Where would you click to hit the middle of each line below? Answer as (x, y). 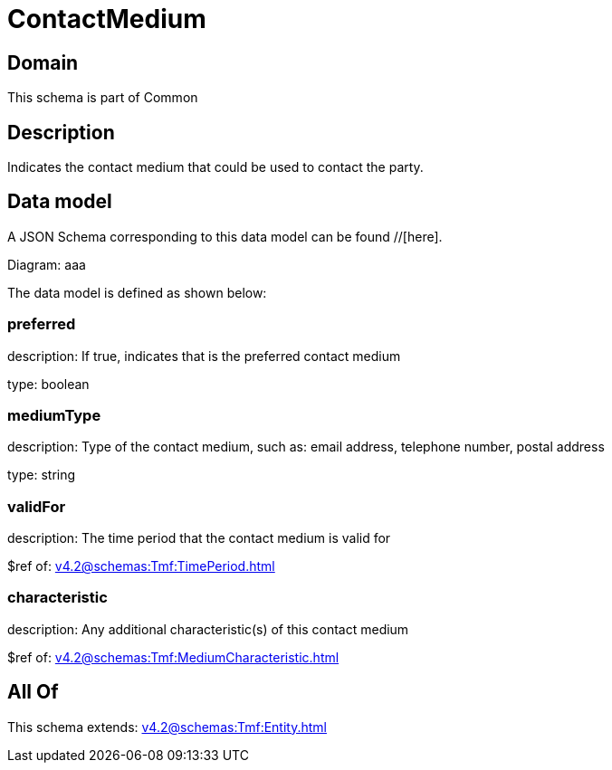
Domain (43, 62)
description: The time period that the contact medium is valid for (199, 538)
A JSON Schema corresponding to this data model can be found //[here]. (225, 236)
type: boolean (48, 384)
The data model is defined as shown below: (137, 292)
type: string (42, 475)
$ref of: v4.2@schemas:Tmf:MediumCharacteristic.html (173, 657)
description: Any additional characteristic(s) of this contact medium (208, 629)
